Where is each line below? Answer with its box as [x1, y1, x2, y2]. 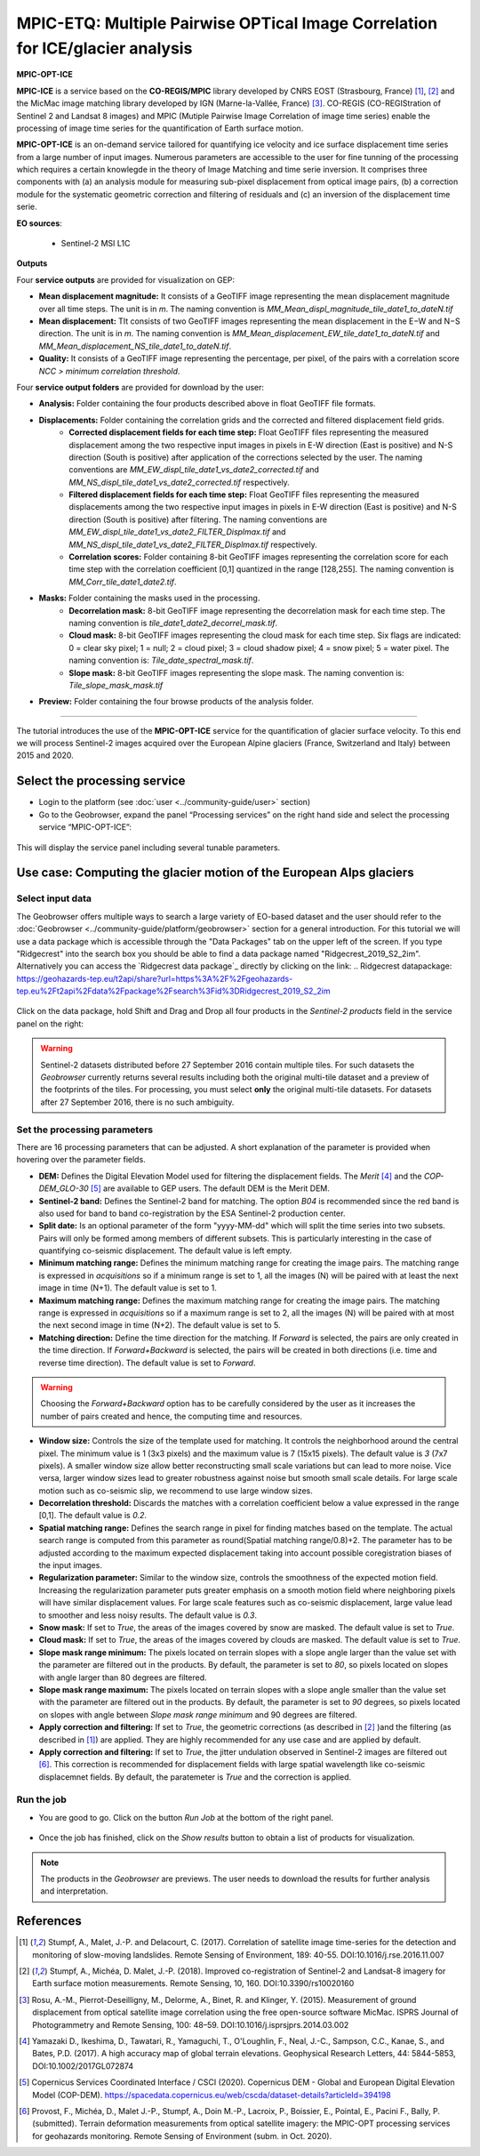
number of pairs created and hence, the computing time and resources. [40, 1411, 302, 1421]
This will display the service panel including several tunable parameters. [16, 841, 281, 853]
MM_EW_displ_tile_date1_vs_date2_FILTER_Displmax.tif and [68, 527, 286, 537]
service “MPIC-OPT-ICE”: [38, 822, 132, 833]
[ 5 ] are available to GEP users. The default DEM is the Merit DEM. [90, 1183, 331, 1194]
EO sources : [16, 218, 62, 229]
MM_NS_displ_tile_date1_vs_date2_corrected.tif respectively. [68, 477, 291, 487]
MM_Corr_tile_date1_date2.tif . [68, 576, 177, 587]
